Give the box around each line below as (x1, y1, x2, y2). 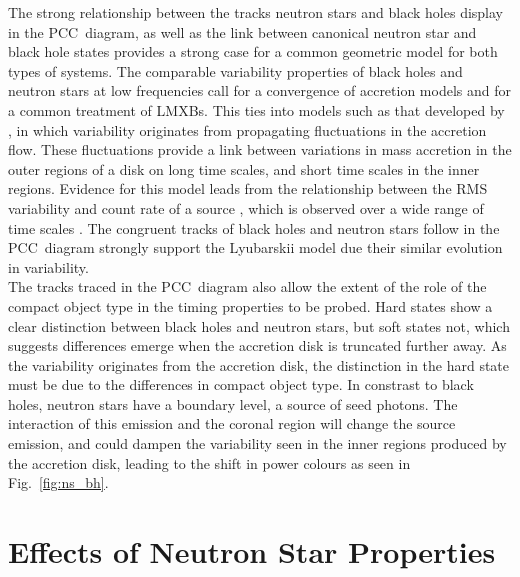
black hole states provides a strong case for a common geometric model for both (8, 41, 498, 62)
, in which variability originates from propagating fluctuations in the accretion (8, 119, 487, 140)
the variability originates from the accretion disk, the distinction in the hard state (8, 354, 510, 375)
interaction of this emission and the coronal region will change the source (8, 413, 456, 434)
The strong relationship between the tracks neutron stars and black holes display (8, 2, 504, 22)
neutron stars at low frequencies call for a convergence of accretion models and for (8, 80, 511, 101)
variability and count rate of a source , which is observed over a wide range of (8, 197, 484, 218)
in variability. (8, 256, 89, 277)
